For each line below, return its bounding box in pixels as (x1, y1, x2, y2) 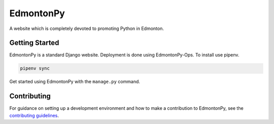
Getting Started (9, 39, 59, 47)
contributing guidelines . (9, 112, 59, 118)
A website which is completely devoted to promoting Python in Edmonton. (9, 25, 164, 32)
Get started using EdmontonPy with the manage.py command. (9, 79, 141, 85)
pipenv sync (20, 66, 50, 71)
